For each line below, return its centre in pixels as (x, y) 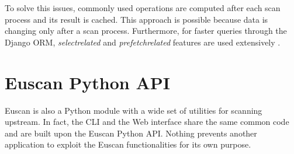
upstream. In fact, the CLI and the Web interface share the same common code (147, 122)
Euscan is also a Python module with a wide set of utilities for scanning (134, 110)
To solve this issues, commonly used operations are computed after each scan (143, 8)
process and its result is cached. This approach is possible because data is (136, 19)
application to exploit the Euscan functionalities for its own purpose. (128, 144)
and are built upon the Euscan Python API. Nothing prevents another (131, 133)
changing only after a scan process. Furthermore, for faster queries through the (146, 31)
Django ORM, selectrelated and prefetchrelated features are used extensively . (143, 42)
